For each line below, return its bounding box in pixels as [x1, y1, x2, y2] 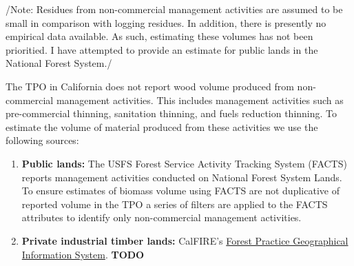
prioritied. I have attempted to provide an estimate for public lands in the [6, 42, 318, 57]
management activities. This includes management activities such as [56, 92, 344, 107]
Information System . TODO [21, 247, 145, 261]
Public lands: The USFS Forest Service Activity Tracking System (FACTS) [21, 156, 347, 170]
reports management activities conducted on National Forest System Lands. [21, 170, 342, 184]
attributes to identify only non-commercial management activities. [21, 210, 302, 225]
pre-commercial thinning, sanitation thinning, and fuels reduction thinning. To [6, 106, 337, 121]
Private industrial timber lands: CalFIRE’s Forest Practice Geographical [21, 233, 348, 247]
